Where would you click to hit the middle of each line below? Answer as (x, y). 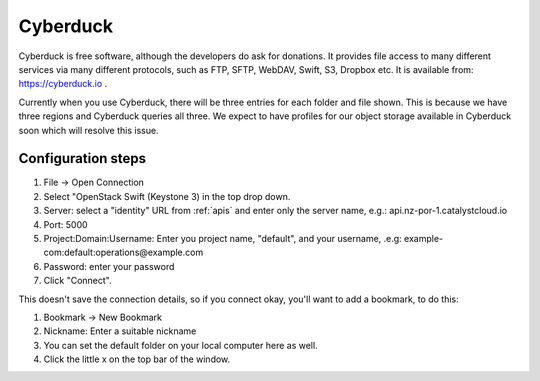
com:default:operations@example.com (123, 252)
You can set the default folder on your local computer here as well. (181, 345)
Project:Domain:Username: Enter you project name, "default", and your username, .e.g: (222, 238)
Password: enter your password (109, 266)
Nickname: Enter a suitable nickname (120, 331)
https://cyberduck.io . (63, 84)
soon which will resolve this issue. (88, 130)
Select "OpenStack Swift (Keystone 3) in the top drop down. (167, 196)
